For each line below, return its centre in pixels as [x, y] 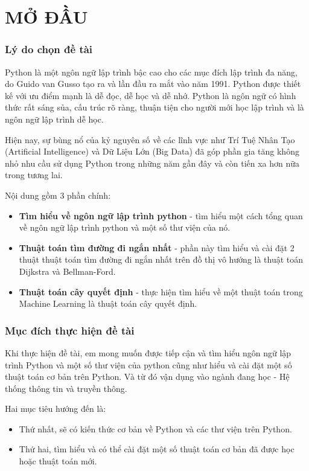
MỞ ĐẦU [46, 17]
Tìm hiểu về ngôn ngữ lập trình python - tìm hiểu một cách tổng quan [161, 215]
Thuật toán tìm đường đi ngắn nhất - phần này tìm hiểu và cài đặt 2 [157, 247]
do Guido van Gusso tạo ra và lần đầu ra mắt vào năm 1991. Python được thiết [153, 84]
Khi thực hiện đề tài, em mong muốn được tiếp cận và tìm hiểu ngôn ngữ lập [148, 352]
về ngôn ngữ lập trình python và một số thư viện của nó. [125, 227]
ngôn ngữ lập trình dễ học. [54, 119]
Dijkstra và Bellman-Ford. [67, 271]
